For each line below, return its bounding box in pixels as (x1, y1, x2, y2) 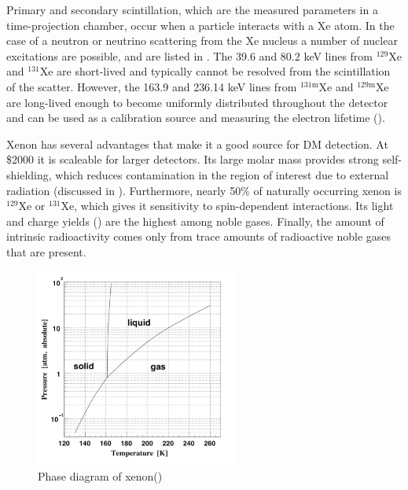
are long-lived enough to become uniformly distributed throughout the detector (6, 94, 388, 110)
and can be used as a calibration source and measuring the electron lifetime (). (6, 109, 385, 126)
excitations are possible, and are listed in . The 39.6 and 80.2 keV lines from (6, 47, 373, 64)
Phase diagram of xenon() (38, 467, 163, 484)
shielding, (6, 166, 52, 182)
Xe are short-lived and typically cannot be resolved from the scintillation (39, 63, 391, 79)
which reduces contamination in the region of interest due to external (55, 166, 389, 182)
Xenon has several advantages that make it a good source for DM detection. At (6, 135, 388, 152)
